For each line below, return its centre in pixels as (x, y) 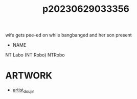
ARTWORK (29, 76)
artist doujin (24, 90)
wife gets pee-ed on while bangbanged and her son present (68, 35)
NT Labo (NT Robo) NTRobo (35, 55)
